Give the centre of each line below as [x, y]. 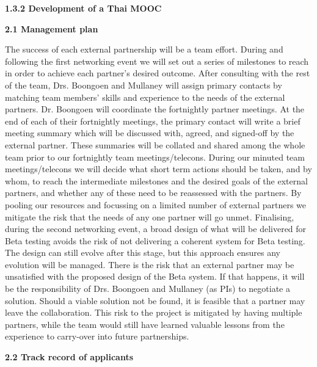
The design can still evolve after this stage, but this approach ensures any [143, 253]
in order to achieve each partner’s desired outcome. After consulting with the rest [158, 73]
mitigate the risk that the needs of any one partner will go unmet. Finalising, [150, 216]
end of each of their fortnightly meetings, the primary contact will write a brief [153, 121]
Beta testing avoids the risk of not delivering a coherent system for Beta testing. [155, 240]
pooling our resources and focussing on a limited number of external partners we [156, 204]
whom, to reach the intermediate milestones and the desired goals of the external [156, 180]
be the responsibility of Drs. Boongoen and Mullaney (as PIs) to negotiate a [148, 289]
